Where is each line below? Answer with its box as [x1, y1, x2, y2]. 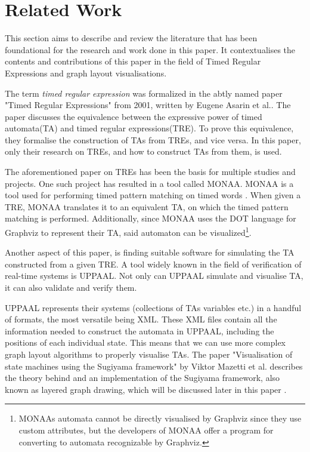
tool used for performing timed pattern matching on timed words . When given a [5, 189, 301, 201]
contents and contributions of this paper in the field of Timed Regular [5, 55, 261, 67]
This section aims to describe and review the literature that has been [5, 32, 258, 44]
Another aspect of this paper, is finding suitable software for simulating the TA [5, 246, 294, 259]
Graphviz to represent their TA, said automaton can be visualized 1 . [5, 225, 252, 238]
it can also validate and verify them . [5, 281, 137, 294]
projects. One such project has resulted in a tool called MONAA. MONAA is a [5, 177, 294, 189]
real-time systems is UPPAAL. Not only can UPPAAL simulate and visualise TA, [5, 269, 303, 282]
